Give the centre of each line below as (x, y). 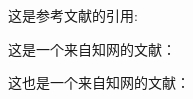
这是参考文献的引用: (73, 15)
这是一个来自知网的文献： (92, 48)
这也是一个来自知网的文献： (99, 82)
